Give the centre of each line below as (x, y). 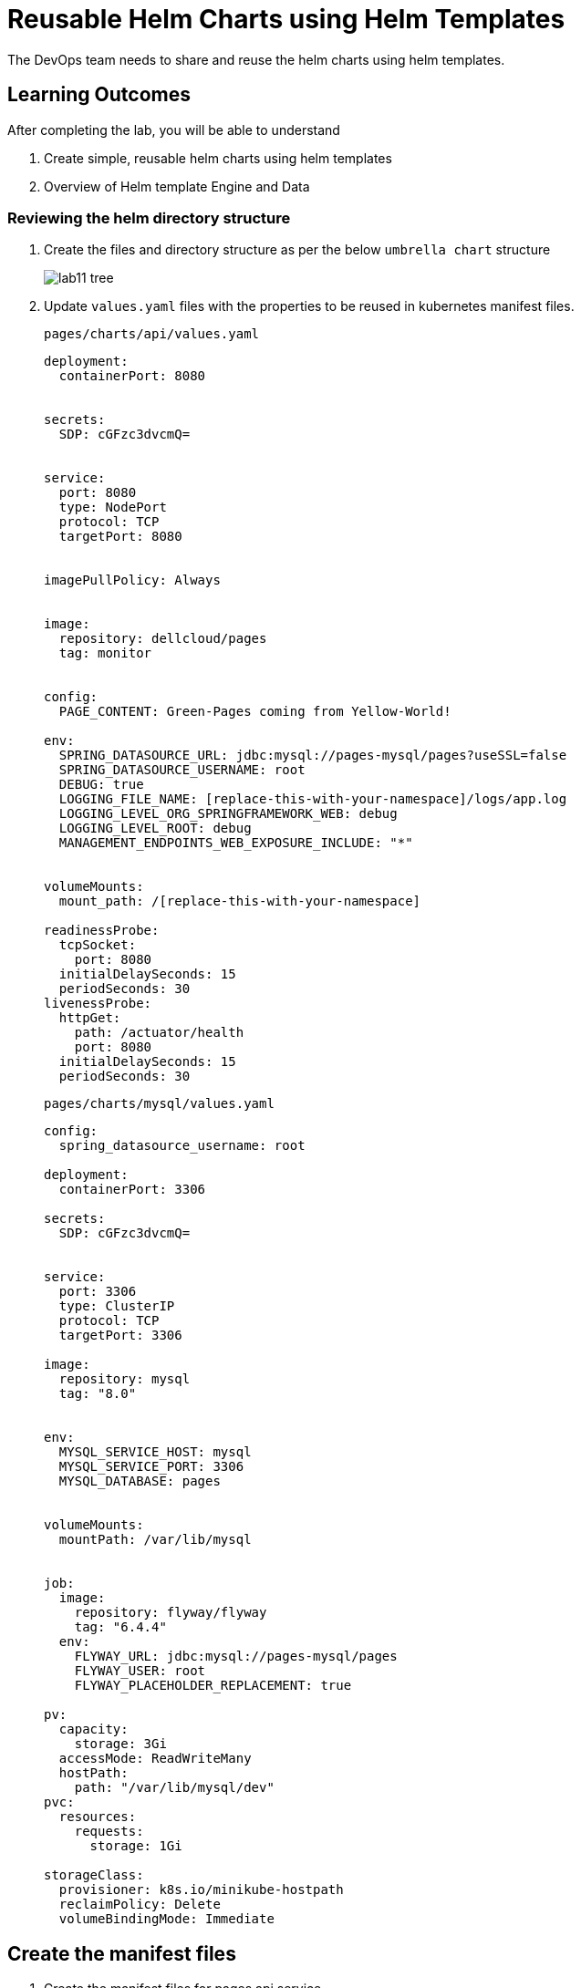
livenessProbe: (98, 1004)
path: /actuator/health (159, 1033)
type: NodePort (113, 507)
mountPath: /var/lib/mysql (155, 1540)
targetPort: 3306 (120, 1336)
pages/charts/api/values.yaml (152, 334)
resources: (98, 1817)
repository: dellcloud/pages (163, 639)
